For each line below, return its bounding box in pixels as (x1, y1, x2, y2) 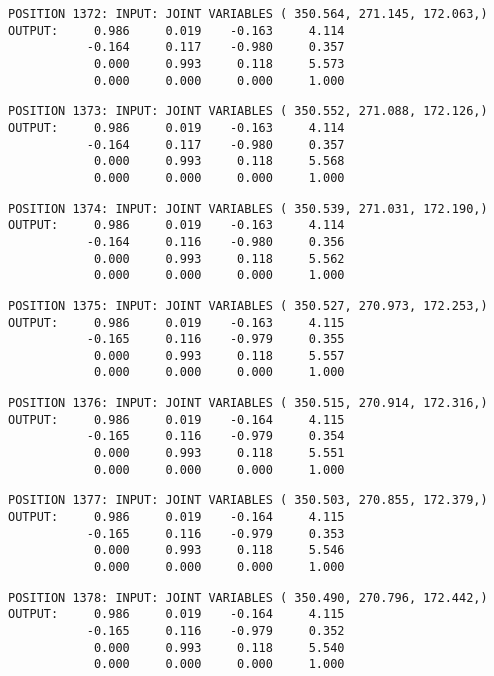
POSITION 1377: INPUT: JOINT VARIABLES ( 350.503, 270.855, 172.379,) (8, 493, 488, 508)
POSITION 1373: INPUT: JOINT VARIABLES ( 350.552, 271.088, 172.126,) (8, 104, 488, 119)
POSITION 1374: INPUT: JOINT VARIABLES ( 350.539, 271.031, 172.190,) (8, 201, 488, 216)
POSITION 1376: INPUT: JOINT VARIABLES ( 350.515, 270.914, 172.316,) (8, 396, 488, 411)
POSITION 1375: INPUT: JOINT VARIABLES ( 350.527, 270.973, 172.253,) (8, 298, 488, 313)
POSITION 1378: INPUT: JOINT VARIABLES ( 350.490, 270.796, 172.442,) (8, 590, 488, 605)
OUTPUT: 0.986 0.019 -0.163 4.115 (8, 315, 345, 330)
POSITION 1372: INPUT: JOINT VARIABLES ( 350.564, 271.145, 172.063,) (8, 7, 488, 21)
